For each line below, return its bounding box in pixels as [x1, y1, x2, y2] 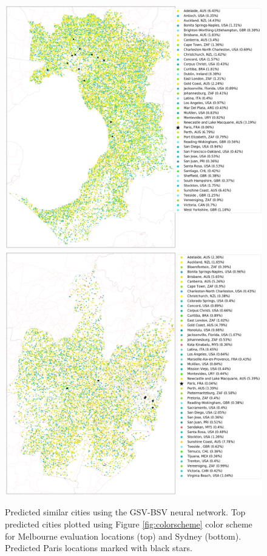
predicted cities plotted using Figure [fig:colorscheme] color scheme [5, 518, 252, 531]
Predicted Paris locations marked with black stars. [5, 541, 192, 554]
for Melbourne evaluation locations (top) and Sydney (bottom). [5, 529, 242, 542]
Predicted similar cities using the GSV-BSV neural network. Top [5, 506, 246, 518]
